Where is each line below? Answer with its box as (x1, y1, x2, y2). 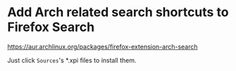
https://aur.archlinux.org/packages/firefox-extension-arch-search (7, 42, 199, 51)
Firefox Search (7, 19, 95, 35)
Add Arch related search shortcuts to (7, 4, 229, 20)
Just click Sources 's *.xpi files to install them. (7, 56, 137, 64)
